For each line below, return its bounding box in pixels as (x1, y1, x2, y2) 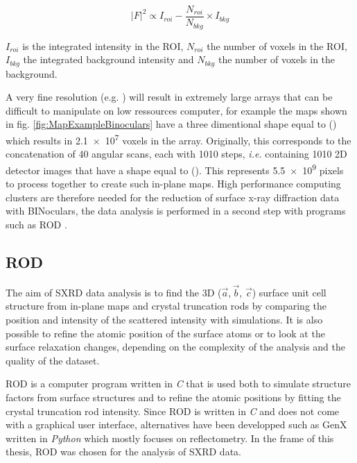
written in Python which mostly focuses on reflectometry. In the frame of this (6, 430, 334, 445)
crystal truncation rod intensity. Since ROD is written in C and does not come (6, 403, 340, 418)
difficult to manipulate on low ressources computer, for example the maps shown (6, 103, 347, 117)
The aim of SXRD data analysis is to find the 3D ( (6, 285, 222, 299)
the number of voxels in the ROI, (207, 38, 347, 53)
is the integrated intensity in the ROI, (22, 38, 184, 53)
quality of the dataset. (6, 353, 100, 367)
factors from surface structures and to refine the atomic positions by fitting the (6, 389, 341, 404)
